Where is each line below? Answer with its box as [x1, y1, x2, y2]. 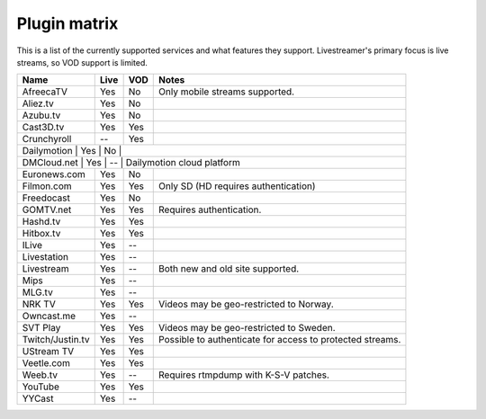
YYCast [22, 392, 54, 405]
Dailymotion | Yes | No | [22, 145, 122, 157]
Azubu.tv [22, 109, 61, 121]
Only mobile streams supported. [158, 85, 295, 98]
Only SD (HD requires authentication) [158, 180, 316, 192]
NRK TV [22, 298, 56, 310]
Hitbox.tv [22, 227, 61, 240]
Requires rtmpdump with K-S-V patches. [158, 369, 330, 381]
